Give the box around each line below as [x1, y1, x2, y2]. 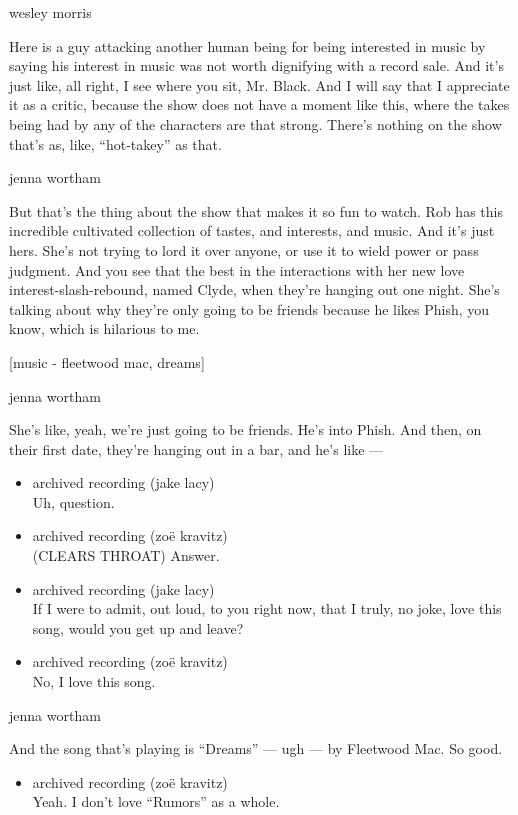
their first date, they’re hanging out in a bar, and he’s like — [9, 438, 384, 459]
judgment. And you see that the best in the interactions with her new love [9, 259, 465, 280]
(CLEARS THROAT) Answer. [32, 545, 220, 566]
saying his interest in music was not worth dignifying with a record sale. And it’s [9, 55, 504, 76]
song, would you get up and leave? [32, 617, 244, 638]
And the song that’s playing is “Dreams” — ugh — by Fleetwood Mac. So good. [9, 738, 503, 759]
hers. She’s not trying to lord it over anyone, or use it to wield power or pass [9, 239, 479, 260]
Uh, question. [32, 491, 115, 512]
